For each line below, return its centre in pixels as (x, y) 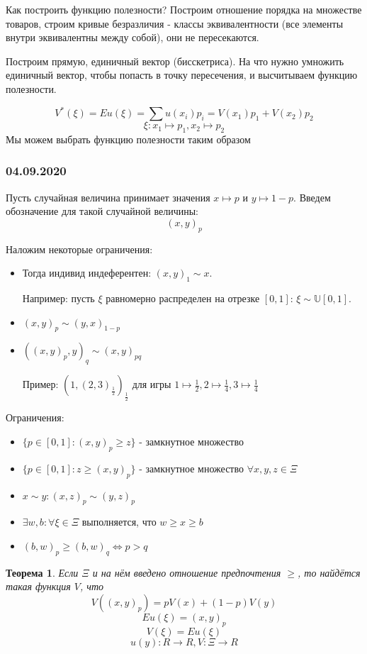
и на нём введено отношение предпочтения (187, 572)
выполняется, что (119, 522)
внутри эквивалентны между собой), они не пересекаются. (132, 37)
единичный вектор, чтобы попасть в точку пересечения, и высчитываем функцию (182, 75)
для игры (152, 384)
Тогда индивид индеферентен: (87, 273)
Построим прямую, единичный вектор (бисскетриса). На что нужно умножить (175, 61)
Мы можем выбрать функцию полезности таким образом (128, 139)
